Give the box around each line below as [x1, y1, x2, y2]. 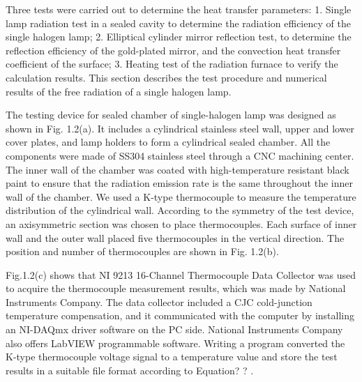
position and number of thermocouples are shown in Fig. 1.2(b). [6, 244, 279, 259]
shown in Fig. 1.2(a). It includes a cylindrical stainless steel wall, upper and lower [6, 121, 355, 135]
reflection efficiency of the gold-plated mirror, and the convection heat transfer [6, 43, 341, 57]
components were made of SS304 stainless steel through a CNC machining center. [6, 148, 354, 162]
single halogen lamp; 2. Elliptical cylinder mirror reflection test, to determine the [6, 29, 352, 44]
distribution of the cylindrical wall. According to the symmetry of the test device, [6, 203, 354, 217]
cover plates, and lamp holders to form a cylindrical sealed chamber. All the [6, 135, 331, 149]
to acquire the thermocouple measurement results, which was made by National [6, 281, 346, 296]
